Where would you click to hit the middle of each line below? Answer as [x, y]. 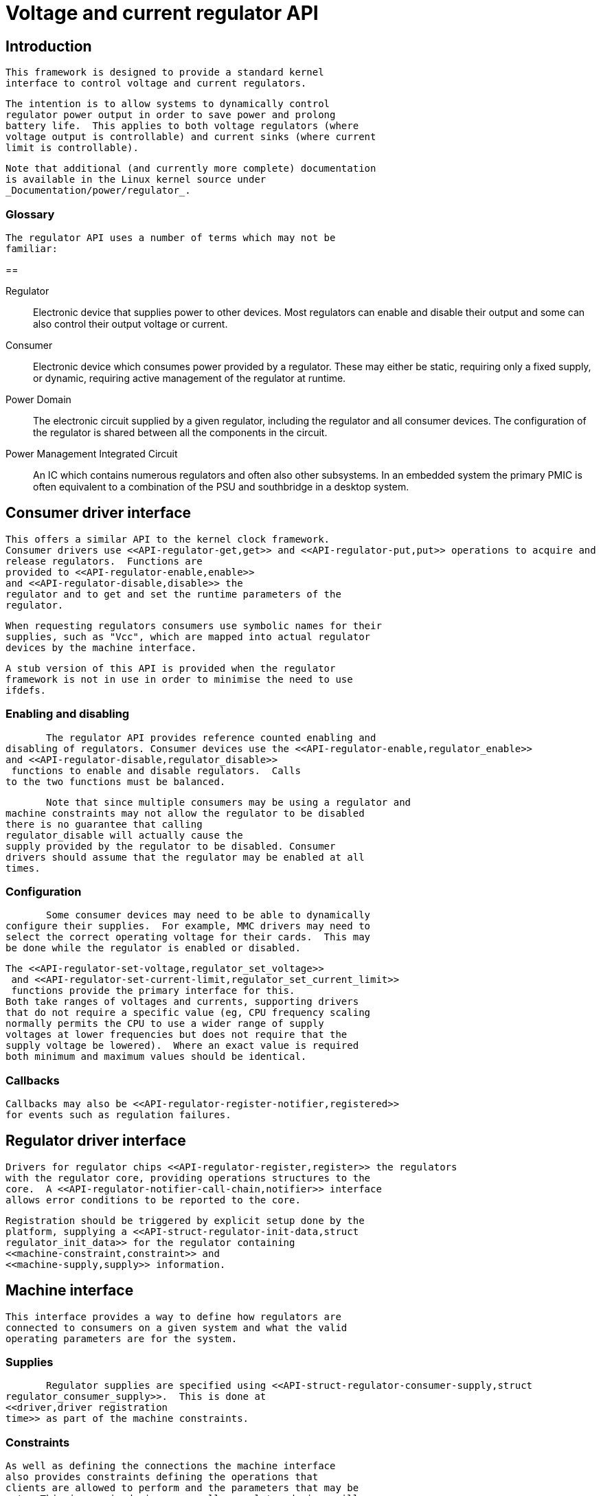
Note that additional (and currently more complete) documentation [191, 169]
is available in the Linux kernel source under [136, 180]
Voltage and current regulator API [162, 13]
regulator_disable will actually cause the [124, 835]
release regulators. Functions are [104, 561]
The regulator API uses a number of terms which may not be [171, 237]
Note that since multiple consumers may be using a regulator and [229, 802]
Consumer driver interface [99, 513]
